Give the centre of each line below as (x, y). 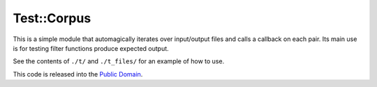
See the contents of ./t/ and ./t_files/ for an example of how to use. (119, 61)
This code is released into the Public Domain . (78, 74)
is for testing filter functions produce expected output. (91, 48)
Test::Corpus (52, 18)
